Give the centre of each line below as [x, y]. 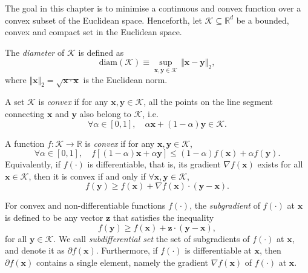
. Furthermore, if [127, 250]
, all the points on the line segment [208, 102]
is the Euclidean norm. [125, 79]
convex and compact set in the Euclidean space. [93, 32]
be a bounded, [263, 20]
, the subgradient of [225, 205]
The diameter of [35, 52]
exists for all [280, 164]
